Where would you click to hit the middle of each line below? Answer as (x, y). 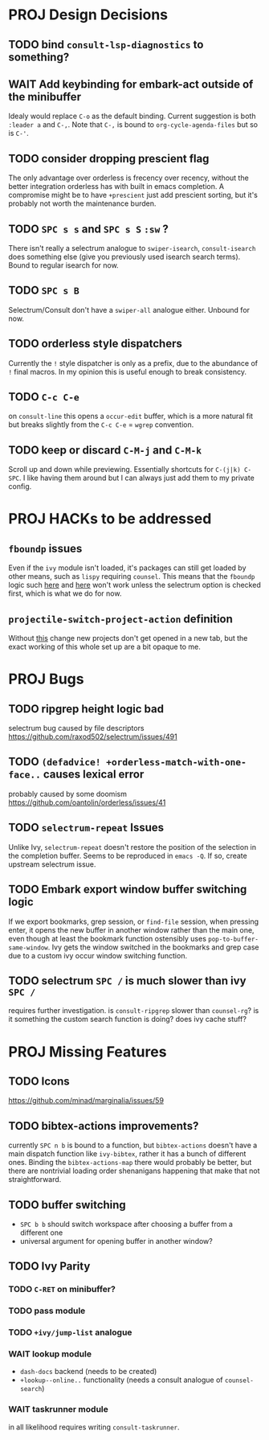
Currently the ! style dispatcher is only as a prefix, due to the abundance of (133, 363)
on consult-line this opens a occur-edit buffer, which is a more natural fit (131, 416)
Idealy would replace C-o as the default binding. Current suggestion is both (132, 116)
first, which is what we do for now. (65, 593)
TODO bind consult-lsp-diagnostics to (106, 45)
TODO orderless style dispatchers (95, 344)
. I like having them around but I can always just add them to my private (137, 478)
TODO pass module (47, 1311)
